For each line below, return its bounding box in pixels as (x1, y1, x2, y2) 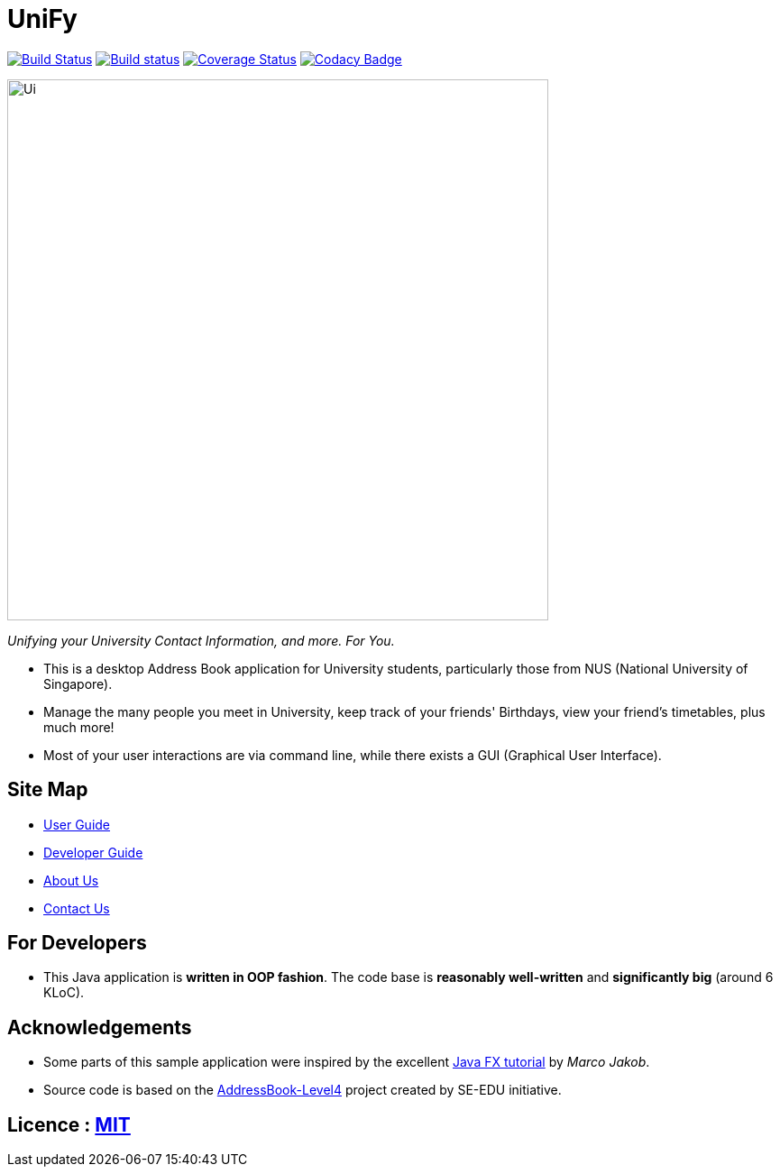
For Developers (7, 931, 147, 955)
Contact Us (43, 900, 110, 916)
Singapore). (43, 675, 113, 692)
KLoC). (43, 985, 85, 1001)
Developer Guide (43, 844, 143, 860)
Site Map (7, 778, 88, 802)
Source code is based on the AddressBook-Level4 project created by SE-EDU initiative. (43, 1082, 562, 1098)
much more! (43, 719, 115, 735)
